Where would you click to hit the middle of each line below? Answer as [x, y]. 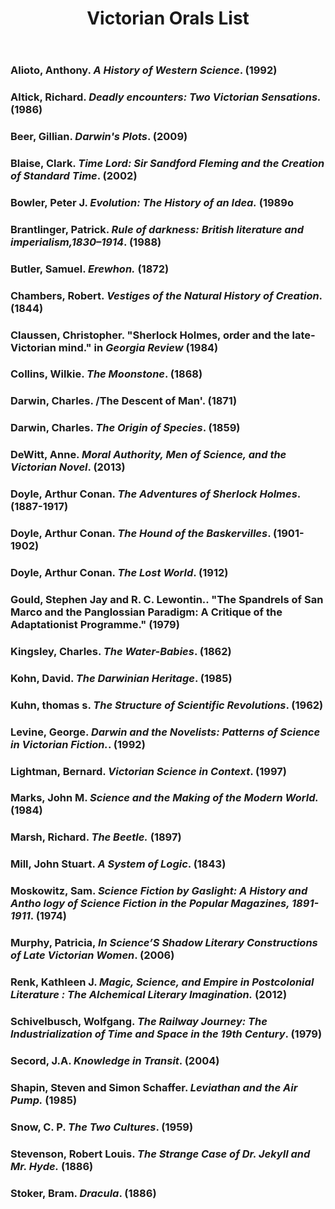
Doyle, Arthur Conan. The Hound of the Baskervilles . [141, 534]
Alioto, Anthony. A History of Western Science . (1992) [144, 70]
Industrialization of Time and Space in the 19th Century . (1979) [166, 1034]
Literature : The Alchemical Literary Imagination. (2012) [149, 995]
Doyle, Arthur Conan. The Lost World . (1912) [119, 573]
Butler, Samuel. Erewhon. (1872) [90, 269]
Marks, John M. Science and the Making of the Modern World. [164, 798]
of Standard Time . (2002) [74, 175]
